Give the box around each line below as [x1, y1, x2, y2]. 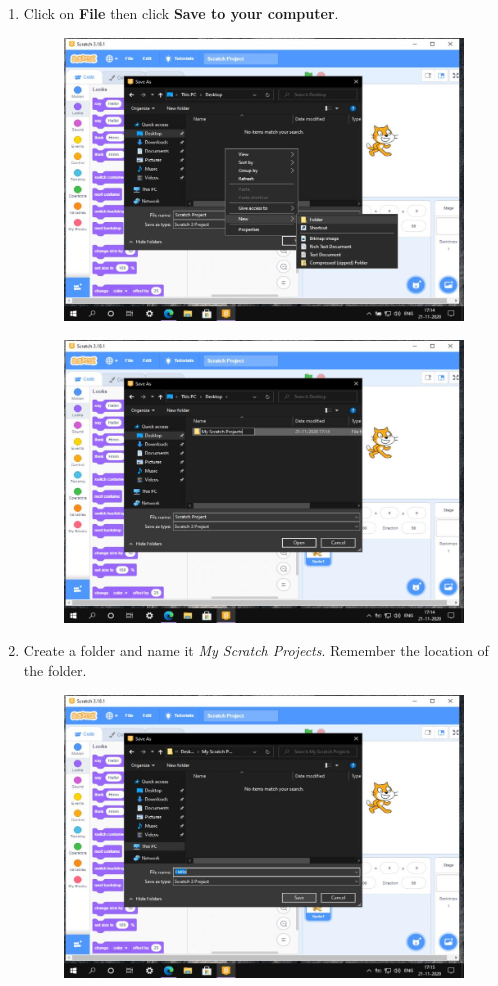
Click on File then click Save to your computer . [23, 3, 339, 23]
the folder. [23, 660, 87, 681]
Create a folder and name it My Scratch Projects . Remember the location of [23, 640, 489, 661]
